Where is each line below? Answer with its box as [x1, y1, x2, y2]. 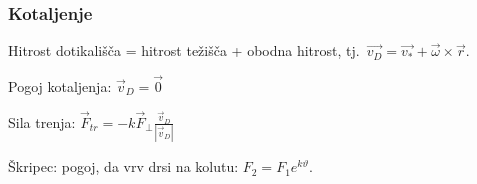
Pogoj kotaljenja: [8, 76, 112, 97]
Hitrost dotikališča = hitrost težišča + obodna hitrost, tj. [8, 40, 360, 61]
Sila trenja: [8, 111, 76, 132]
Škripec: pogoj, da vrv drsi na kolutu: [8, 156, 239, 177]
